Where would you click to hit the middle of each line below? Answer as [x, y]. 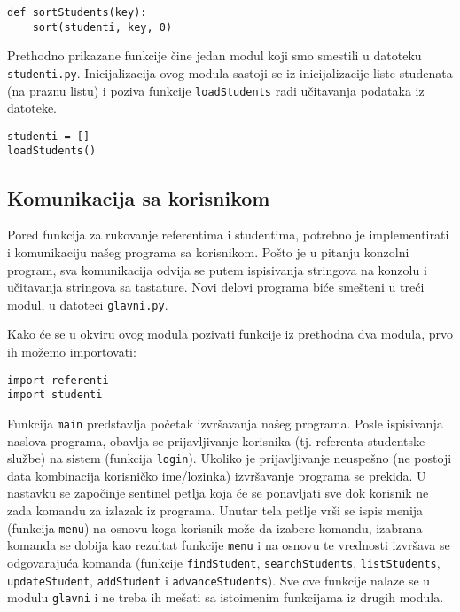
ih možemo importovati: [72, 351]
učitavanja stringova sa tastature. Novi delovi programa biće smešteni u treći [216, 287]
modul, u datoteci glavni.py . [88, 304]
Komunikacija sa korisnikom [139, 197]
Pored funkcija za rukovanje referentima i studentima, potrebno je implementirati [228, 235]
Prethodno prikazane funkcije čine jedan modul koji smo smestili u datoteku [214, 55]
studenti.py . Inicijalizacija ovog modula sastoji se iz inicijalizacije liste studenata [230, 72]
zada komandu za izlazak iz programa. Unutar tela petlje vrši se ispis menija [215, 510]
